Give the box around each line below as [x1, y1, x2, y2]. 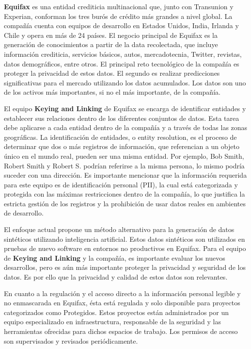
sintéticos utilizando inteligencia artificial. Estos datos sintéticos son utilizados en [4, 233, 245, 244]
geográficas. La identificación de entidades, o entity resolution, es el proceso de [4, 132, 237, 142]
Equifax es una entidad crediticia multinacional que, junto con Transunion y [4, 1, 234, 11]
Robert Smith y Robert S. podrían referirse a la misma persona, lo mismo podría [4, 160, 245, 170]
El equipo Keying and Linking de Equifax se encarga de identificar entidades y [4, 103, 246, 113]
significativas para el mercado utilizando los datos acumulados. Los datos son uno [4, 77, 246, 87]
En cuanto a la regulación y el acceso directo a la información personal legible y [4, 288, 241, 298]
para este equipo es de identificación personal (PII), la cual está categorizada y [4, 179, 238, 189]
